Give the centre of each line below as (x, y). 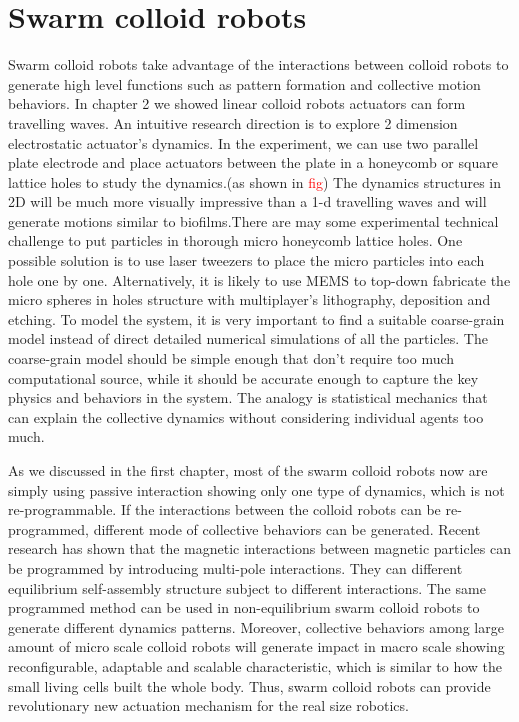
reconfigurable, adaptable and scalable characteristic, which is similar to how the (255, 665)
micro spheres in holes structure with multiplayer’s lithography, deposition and (249, 299)
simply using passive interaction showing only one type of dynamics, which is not (256, 489)
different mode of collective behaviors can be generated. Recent (287, 528)
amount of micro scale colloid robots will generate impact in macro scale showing (256, 646)
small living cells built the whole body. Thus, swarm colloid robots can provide (249, 685)
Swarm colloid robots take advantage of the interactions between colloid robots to (258, 64)
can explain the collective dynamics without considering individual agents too (246, 416)
